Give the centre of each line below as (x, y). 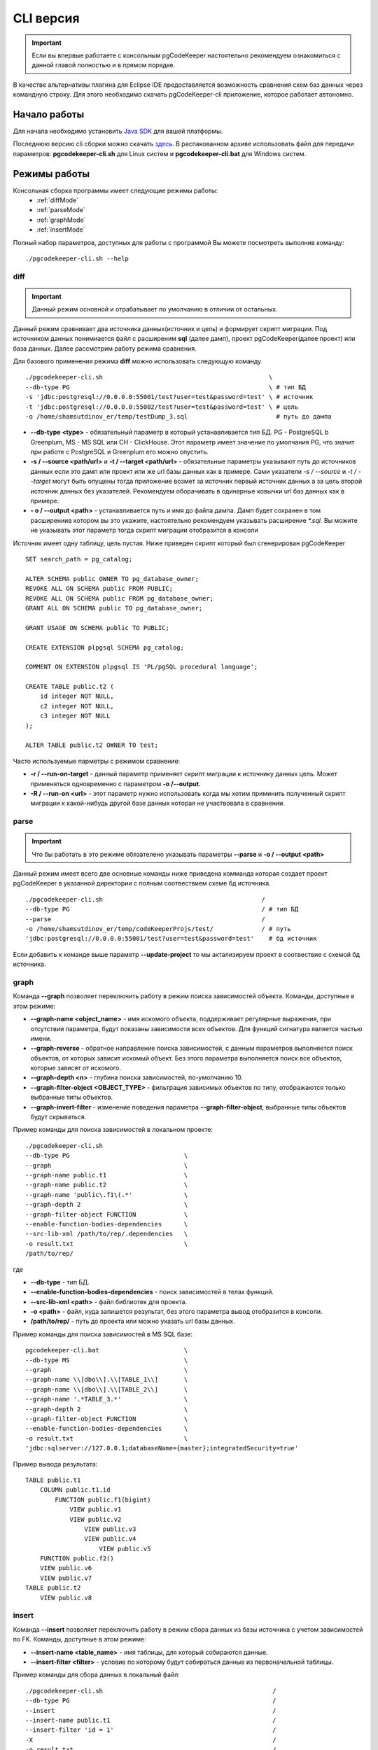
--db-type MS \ (107, 1360)
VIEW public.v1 (96, 1510)
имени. (41, 1038)
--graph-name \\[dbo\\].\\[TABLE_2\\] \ (107, 1389)
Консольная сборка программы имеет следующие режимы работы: (115, 190)
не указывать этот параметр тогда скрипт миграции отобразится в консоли (144, 530)
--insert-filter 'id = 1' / (151, 1730)
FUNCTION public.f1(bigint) (103, 1499)
